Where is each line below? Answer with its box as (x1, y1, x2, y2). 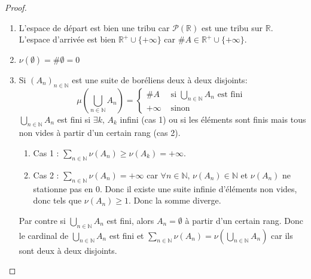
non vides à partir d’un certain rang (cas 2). (19, 126, 181, 139)
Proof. (5, 1, 27, 13)
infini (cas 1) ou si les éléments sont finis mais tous (120, 113, 306, 125)
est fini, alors (106, 214, 154, 226)
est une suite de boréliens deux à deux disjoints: (72, 73, 248, 86)
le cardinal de (19, 229, 69, 241)
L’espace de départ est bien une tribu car (19, 21, 170, 34)
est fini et (109, 229, 144, 241)
